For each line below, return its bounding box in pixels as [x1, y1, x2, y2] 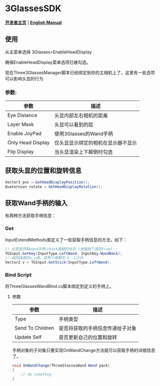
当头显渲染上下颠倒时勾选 [54, 149, 113, 155]
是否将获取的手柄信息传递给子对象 [59, 325, 137, 332]
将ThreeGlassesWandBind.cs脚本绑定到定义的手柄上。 [5, 283, 114, 289]
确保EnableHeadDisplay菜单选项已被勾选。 [5, 59, 91, 65]
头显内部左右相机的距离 [54, 112, 108, 119]
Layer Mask [7, 121, 34, 128]
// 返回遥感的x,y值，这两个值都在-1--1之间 [5, 255, 83, 260]
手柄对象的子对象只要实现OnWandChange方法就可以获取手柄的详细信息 [12, 347, 156, 353]
